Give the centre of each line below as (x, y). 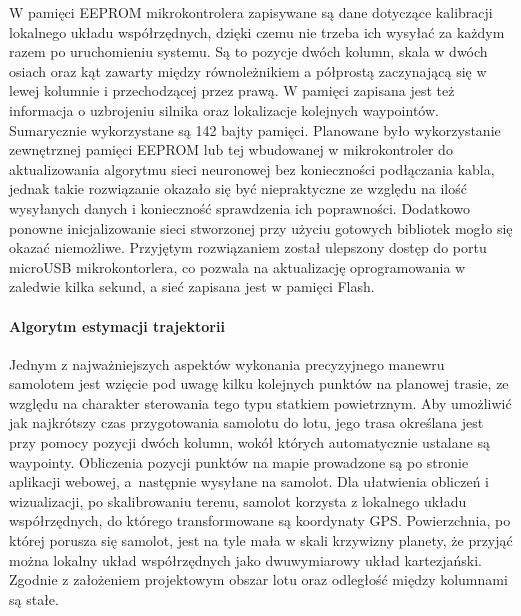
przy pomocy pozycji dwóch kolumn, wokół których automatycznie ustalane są (249, 442)
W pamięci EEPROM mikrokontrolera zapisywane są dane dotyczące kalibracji (251, 12)
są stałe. (34, 598)
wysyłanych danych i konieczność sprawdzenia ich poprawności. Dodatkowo (240, 207)
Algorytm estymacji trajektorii (117, 325)
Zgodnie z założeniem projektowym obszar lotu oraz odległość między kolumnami (258, 579)
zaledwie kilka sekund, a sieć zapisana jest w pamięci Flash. (192, 286)
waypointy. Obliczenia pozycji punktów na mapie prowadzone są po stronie (239, 461)
